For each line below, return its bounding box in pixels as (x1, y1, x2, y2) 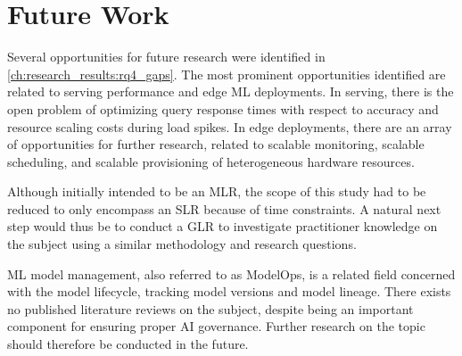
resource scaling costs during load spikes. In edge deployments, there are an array (7, 117, 452, 136)
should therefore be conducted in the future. (7, 335, 249, 353)
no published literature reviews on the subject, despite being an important (7, 299, 414, 318)
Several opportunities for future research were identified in (7, 47, 326, 66)
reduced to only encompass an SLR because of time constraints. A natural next (7, 199, 441, 218)
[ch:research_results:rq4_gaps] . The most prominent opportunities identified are (7, 64, 446, 83)
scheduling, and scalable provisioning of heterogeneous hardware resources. (7, 152, 415, 170)
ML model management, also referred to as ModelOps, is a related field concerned (7, 264, 456, 283)
